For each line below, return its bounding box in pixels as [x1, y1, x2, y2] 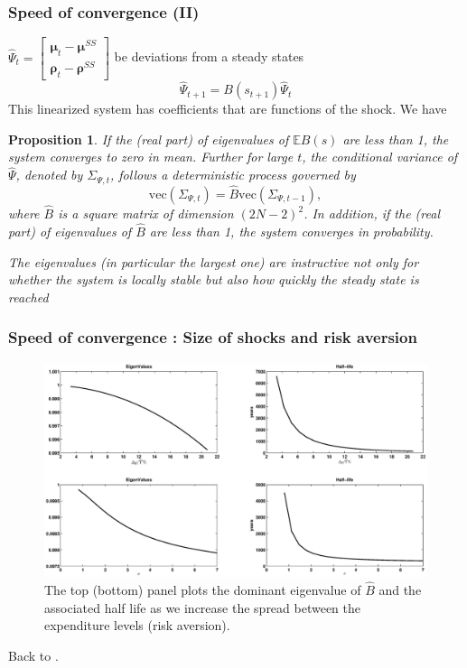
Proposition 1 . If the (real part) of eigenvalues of [8, 129, 289, 148]
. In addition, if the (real [304, 204, 441, 223]
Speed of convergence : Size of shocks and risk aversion [8, 326, 417, 348]
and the [378, 580, 422, 599]
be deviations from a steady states [114, 47, 304, 66]
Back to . [8, 645, 59, 664]
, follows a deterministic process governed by [109, 165, 356, 184]
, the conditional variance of [302, 147, 458, 166]
